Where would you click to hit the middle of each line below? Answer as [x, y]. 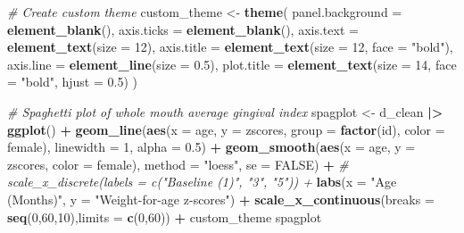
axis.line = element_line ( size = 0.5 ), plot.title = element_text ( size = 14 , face [232, 64]
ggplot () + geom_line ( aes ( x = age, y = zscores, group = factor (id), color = [226, 129]
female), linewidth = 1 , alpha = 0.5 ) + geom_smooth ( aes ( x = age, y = [211, 147]
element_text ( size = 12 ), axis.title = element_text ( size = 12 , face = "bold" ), [230, 47]
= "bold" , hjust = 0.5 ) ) [72, 82]
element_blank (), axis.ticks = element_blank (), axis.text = [183, 29]
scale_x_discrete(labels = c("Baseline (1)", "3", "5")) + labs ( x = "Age [202, 182]
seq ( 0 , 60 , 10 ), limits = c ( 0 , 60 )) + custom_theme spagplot [165, 216]
